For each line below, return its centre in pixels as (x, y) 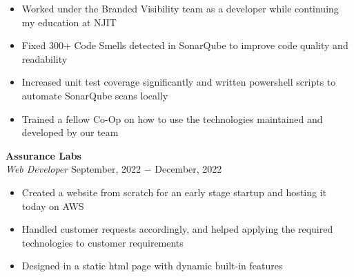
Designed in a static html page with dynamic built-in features (152, 266)
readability (45, 58)
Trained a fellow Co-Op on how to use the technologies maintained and (172, 118)
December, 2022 (188, 169)
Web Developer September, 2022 (73, 169)
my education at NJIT (69, 22)
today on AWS (53, 206)
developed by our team (70, 132)
